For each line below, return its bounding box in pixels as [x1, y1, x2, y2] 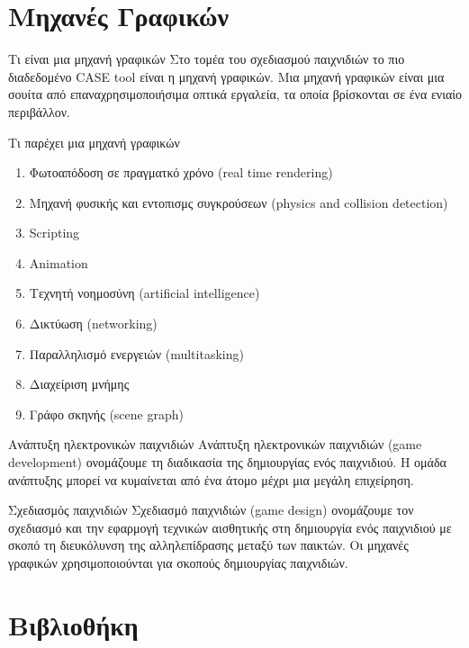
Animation [29, 253, 88, 272]
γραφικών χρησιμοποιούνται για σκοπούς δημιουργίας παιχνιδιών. [8, 553, 348, 571]
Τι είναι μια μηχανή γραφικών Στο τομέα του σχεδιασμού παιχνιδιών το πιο [8, 49, 405, 68]
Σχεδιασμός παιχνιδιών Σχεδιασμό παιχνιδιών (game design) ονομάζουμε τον [8, 500, 414, 519]
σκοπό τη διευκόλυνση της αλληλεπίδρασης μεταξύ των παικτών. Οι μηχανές [8, 535, 409, 554]
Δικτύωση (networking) [29, 314, 158, 333]
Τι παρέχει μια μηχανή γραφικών [8, 132, 180, 151]
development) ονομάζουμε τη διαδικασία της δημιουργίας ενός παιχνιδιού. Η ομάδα [8, 453, 446, 472]
